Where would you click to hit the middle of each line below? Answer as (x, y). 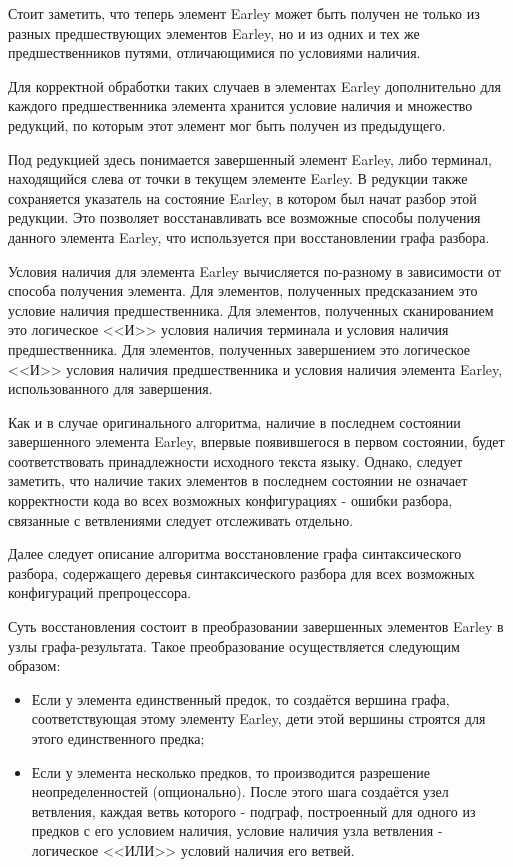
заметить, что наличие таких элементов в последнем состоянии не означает (238, 480)
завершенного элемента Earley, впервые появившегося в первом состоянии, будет (256, 441)
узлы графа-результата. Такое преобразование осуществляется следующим (234, 645)
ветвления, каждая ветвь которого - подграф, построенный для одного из (253, 810)
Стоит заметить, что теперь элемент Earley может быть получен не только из (244, 13)
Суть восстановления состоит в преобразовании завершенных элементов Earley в (256, 626)
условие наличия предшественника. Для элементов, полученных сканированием (251, 309)
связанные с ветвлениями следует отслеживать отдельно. (181, 519)
